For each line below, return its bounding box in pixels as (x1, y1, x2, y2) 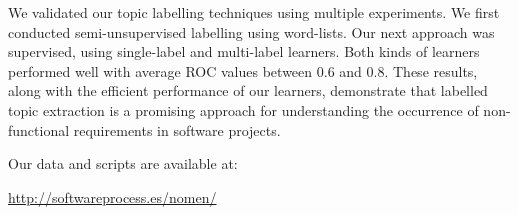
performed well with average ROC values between (8, 60, 313, 81)
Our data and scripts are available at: (8, 153, 238, 174)
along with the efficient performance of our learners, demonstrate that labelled (8, 80, 488, 101)
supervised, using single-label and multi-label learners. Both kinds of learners (8, 41, 480, 62)
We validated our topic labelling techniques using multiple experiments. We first (8, 2, 500, 22)
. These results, (384, 60, 478, 81)
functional (8, 119, 70, 140)
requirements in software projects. (73, 119, 281, 140)
